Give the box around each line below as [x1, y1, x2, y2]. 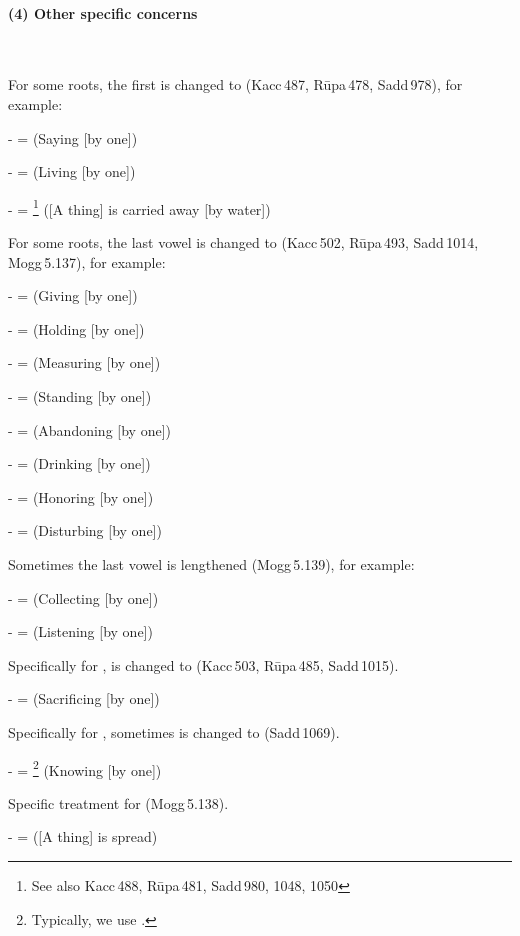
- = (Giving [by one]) [8, 285, 138, 306]
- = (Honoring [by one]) [8, 486, 154, 507]
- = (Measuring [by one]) [8, 352, 161, 373]
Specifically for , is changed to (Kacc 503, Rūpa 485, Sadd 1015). [8, 654, 399, 675]
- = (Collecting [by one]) [8, 587, 159, 608]
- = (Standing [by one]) [8, 385, 152, 406]
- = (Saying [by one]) [8, 127, 138, 148]
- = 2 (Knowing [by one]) [8, 756, 162, 780]
